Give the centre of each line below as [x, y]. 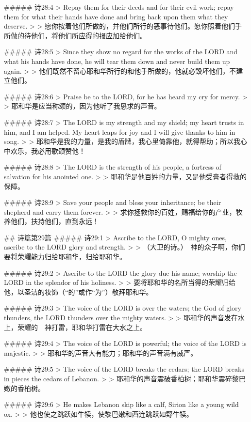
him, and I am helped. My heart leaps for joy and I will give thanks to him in [120, 132]
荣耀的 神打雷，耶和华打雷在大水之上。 [82, 327]
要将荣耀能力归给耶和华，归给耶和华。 [65, 257]
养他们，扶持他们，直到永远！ [51, 221]
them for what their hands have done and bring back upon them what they [116, 16]
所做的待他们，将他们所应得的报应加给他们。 [75, 35]
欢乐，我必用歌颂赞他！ [48, 150]
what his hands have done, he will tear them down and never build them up [117, 61]
